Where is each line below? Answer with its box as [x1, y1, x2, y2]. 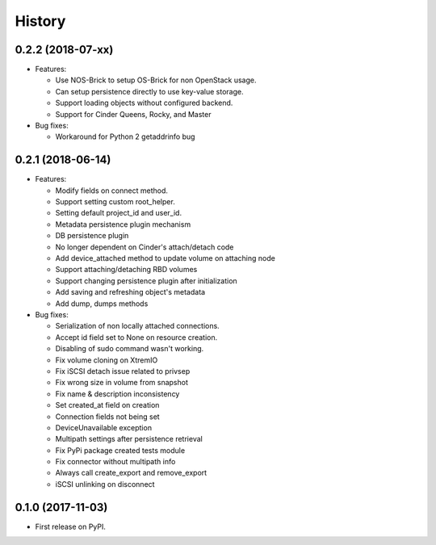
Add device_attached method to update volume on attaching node [55, 254, 276, 263]
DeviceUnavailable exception [55, 422, 153, 432]
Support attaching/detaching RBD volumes [55, 265, 198, 275]
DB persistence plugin [55, 231, 129, 241]
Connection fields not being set [55, 412, 161, 421]
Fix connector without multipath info [55, 457, 176, 467]
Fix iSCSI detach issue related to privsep [55, 366, 191, 375]
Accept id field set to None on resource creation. [55, 332, 218, 342]
